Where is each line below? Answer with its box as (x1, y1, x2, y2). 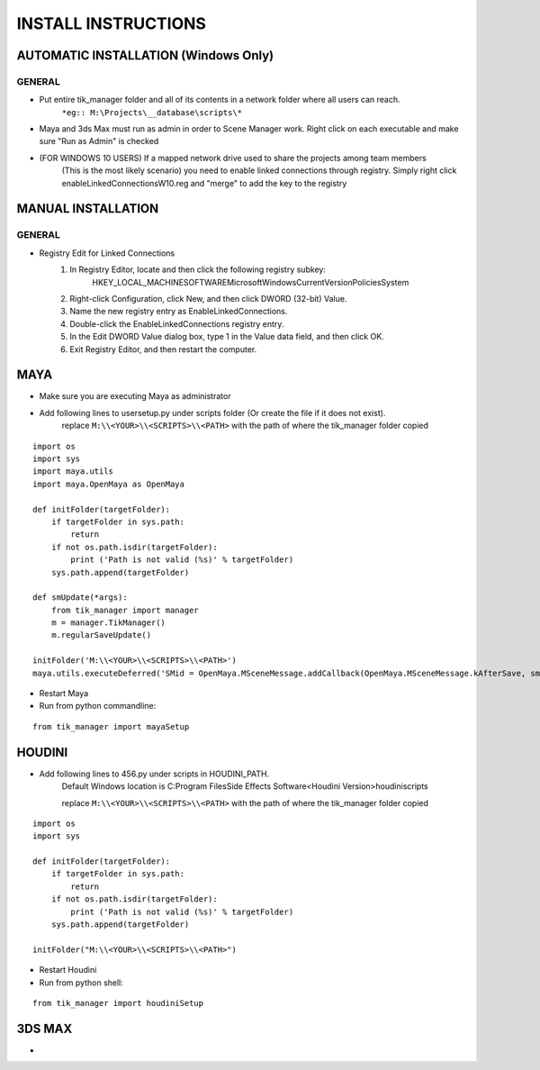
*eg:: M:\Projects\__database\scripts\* (61, 107, 243, 117)
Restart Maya (39, 688, 89, 699)
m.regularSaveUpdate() (50, 630, 152, 640)
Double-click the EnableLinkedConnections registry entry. (69, 318, 284, 329)
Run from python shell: (39, 977, 123, 988)
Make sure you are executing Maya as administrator (39, 391, 231, 402)
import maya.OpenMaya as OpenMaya (32, 478, 184, 489)
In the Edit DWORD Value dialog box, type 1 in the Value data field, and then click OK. (69, 331, 384, 342)
